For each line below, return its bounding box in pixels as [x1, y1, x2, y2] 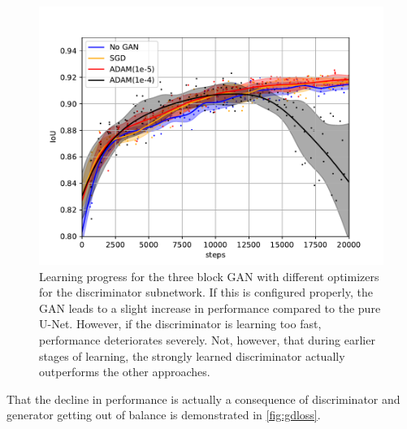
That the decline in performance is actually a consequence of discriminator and [6, 390, 401, 407]
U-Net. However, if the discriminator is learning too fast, [39, 315, 322, 332]
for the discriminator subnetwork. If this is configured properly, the [39, 284, 373, 301]
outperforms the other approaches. [39, 363, 210, 380]
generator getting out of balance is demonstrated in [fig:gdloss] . [6, 406, 321, 423]
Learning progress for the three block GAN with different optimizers [39, 267, 379, 284]
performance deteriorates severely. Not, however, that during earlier [39, 331, 375, 348]
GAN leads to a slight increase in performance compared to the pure [39, 299, 381, 316]
